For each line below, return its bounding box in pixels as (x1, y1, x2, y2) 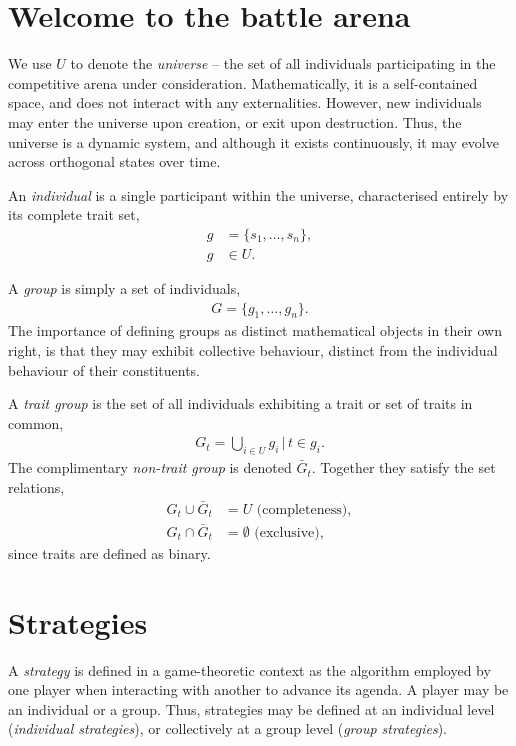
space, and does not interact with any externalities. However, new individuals (8, 92, 482, 113)
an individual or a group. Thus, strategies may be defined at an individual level (8, 698, 495, 719)
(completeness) (256, 502, 348, 517)
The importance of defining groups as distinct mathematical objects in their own (8, 320, 502, 341)
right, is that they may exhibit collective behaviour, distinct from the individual (8, 339, 498, 360)
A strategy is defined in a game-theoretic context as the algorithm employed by (8, 659, 491, 680)
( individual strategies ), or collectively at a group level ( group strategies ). (8, 718, 447, 739)
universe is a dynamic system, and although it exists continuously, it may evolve (8, 131, 499, 152)
